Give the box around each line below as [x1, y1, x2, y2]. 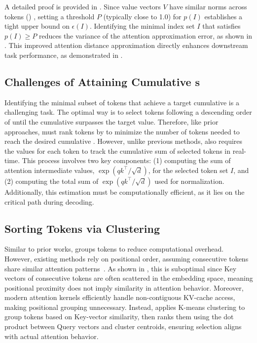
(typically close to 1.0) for [103, 11, 182, 21]
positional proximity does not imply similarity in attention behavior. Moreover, [4, 282, 244, 293]
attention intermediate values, [4, 165, 95, 175]
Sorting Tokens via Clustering [4, 220, 160, 236]
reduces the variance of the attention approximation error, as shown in [39, 30, 253, 41]
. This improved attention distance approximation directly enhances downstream [4, 40, 248, 50]
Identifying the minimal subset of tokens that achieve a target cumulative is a [4, 97, 239, 107]
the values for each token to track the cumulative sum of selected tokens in [4, 145, 231, 156]
